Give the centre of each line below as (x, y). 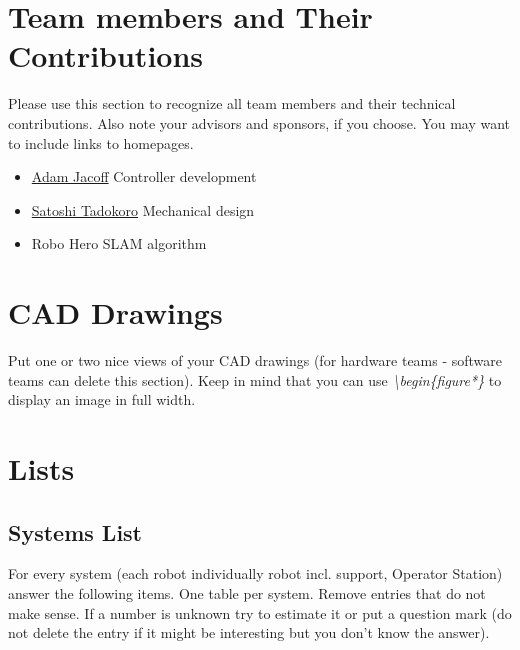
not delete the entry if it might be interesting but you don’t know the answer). (249, 632)
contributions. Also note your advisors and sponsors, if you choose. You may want (259, 122)
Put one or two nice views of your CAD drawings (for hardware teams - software (255, 360)
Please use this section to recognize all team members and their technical (232, 103)
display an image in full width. (102, 399)
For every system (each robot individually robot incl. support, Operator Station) (255, 573)
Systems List (75, 531)
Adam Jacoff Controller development (144, 176)
